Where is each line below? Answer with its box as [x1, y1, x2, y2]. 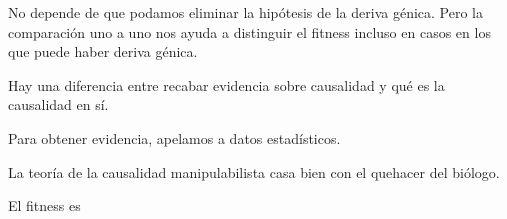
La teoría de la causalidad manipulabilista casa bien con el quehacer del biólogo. [8, 161, 500, 182]
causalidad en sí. [8, 94, 109, 115]
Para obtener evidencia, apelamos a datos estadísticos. [8, 127, 341, 148]
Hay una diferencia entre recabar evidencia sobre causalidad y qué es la [8, 74, 445, 95]
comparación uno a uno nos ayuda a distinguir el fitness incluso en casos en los [8, 21, 491, 42]
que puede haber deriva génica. [8, 41, 198, 62]
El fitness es [8, 195, 81, 216]
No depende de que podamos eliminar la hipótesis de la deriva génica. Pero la [8, 2, 483, 22]
